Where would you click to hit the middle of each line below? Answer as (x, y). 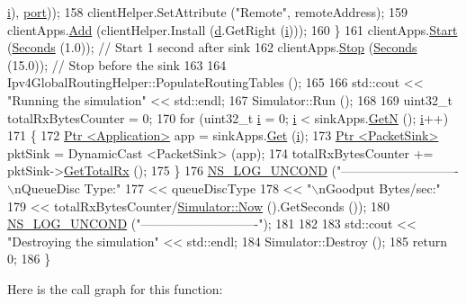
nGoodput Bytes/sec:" (380, 188)
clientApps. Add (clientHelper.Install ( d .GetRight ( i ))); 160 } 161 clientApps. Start (233, 29)
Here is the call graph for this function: (115, 288)
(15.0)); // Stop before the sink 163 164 (117, 64)
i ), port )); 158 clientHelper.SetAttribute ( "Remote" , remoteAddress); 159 (208, 12)
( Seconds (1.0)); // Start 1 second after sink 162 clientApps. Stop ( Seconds (212, 47)
